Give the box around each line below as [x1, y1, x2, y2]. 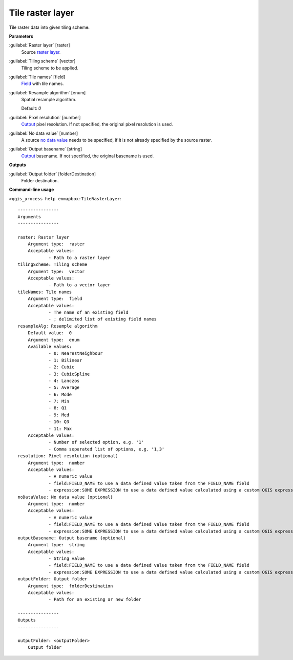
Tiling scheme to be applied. [21, 65, 79, 71]
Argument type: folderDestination [27, 583, 113, 589]
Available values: [27, 343, 72, 349]
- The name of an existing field [48, 310, 129, 315]
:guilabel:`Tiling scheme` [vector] [9, 58, 76, 64]
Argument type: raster [27, 241, 85, 247]
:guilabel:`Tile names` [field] [9, 74, 65, 80]
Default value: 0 [27, 330, 72, 336]
